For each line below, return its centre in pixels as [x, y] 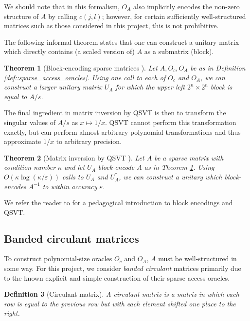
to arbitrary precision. [89, 141]
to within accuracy [70, 186]
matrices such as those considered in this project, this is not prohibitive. [111, 26]
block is [221, 87]
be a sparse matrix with [189, 157]
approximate [23, 141]
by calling [63, 16]
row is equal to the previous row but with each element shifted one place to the [120, 303]
